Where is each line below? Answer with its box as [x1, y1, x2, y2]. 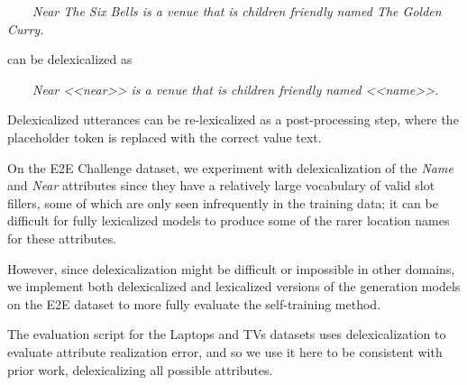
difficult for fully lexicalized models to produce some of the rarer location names [7, 211, 450, 230]
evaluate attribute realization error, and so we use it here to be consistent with [7, 342, 443, 361]
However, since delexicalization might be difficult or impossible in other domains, [7, 259, 455, 278]
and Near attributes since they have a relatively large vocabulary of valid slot [7, 176, 435, 195]
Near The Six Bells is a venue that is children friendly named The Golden [32, 2, 442, 20]
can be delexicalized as [7, 50, 133, 69]
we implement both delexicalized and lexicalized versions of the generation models [7, 277, 461, 296]
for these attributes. [7, 228, 117, 247]
